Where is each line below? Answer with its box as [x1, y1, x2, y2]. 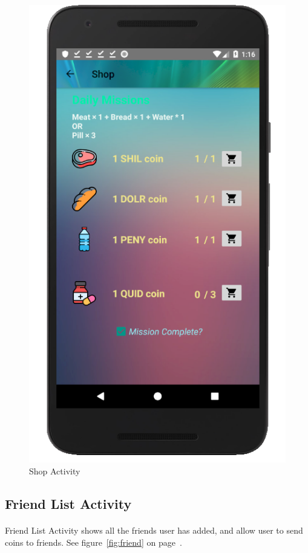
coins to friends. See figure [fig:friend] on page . [5, 535, 182, 548]
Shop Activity [29, 465, 80, 477]
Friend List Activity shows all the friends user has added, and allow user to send [5, 524, 303, 537]
